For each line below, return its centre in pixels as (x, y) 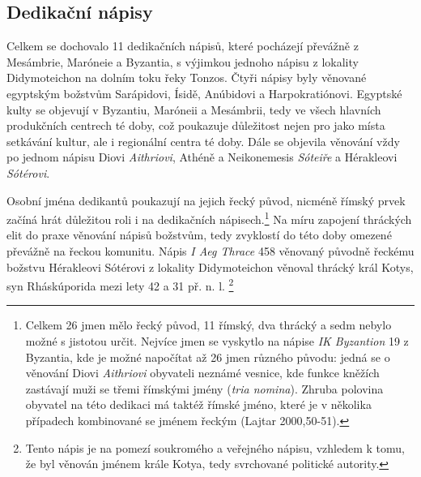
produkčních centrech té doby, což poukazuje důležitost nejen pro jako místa (196, 125)
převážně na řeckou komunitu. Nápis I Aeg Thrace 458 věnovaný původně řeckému (210, 250)
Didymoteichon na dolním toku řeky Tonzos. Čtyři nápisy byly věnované (187, 77)
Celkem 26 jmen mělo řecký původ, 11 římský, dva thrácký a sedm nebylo (208, 325)
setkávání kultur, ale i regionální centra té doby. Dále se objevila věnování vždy (203, 141)
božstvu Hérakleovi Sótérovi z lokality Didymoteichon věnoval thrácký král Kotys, (210, 266)
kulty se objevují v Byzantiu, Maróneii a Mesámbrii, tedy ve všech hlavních (194, 109)
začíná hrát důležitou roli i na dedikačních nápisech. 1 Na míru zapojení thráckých (209, 218)
